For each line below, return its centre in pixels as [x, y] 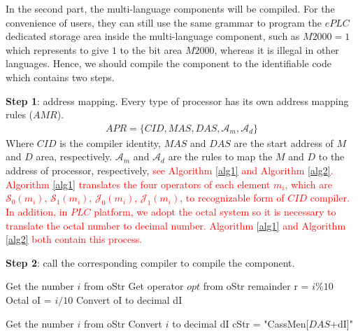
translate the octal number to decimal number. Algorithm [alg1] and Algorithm [176, 225]
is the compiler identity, [110, 142]
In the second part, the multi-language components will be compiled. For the [170, 8]
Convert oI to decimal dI [129, 299]
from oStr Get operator [134, 286]
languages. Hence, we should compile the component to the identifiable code [169, 63]
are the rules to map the [220, 156]
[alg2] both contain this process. [74, 239]
